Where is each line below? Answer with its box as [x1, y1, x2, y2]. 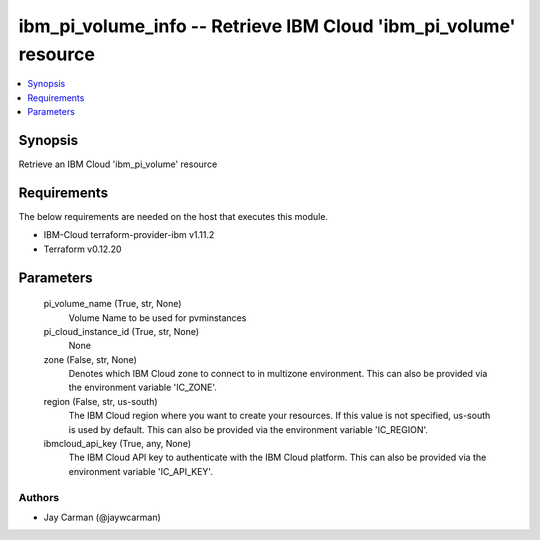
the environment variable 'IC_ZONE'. [68, 381, 217, 394]
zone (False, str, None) [43, 353, 137, 365]
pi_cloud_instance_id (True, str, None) [43, 325, 200, 337]
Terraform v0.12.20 [43, 243, 122, 255]
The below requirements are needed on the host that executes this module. [18, 210, 329, 222]
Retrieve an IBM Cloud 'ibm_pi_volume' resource [18, 158, 218, 170]
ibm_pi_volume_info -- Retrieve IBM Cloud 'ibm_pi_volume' [18, 15, 516, 37]
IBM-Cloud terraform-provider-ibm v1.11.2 [43, 229, 215, 241]
